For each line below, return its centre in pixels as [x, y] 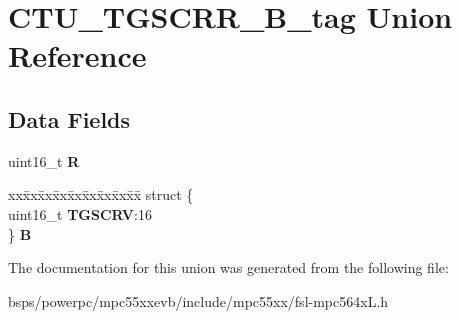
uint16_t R [44, 160]
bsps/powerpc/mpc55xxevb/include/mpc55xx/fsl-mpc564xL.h [198, 300]
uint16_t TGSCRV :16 [80, 213]
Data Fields [69, 118]
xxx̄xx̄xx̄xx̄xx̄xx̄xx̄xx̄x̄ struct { [101, 194]
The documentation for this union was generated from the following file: [228, 267]
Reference [77, 55]
